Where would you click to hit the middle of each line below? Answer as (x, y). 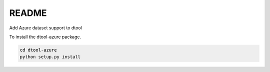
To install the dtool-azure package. (45, 37)
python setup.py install (50, 57)
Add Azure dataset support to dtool (45, 28)
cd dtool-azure (38, 50)
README (28, 13)
